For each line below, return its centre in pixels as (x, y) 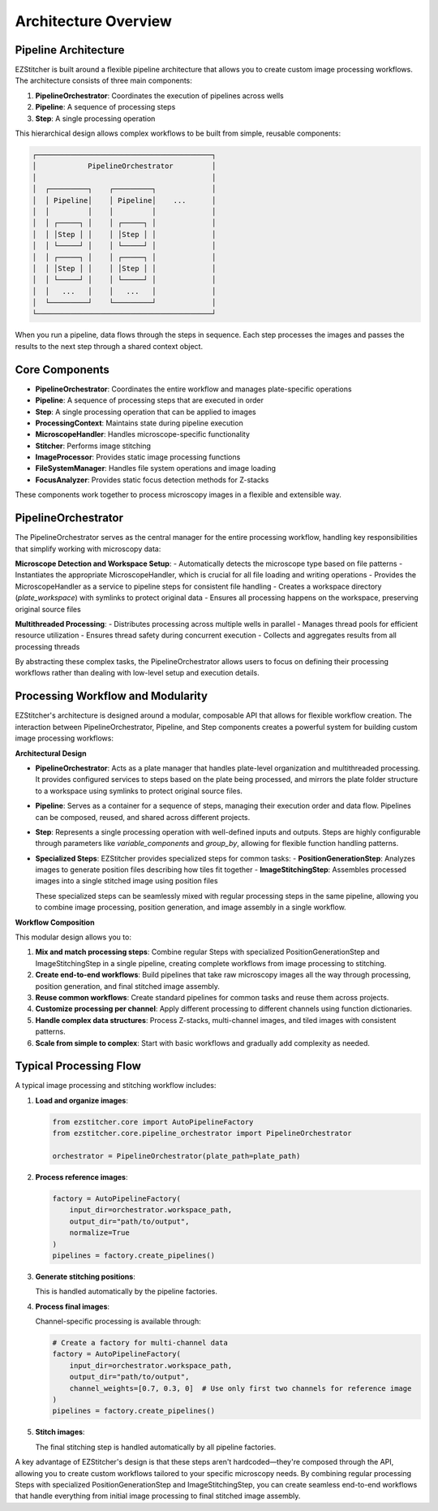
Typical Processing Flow (78, 1066)
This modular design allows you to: (73, 937)
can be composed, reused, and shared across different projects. (143, 817)
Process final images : (72, 1306)
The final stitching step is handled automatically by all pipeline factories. (156, 1447)
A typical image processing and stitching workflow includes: (116, 1086)
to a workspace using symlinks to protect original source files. (139, 791)
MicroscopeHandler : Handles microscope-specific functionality (143, 434)
